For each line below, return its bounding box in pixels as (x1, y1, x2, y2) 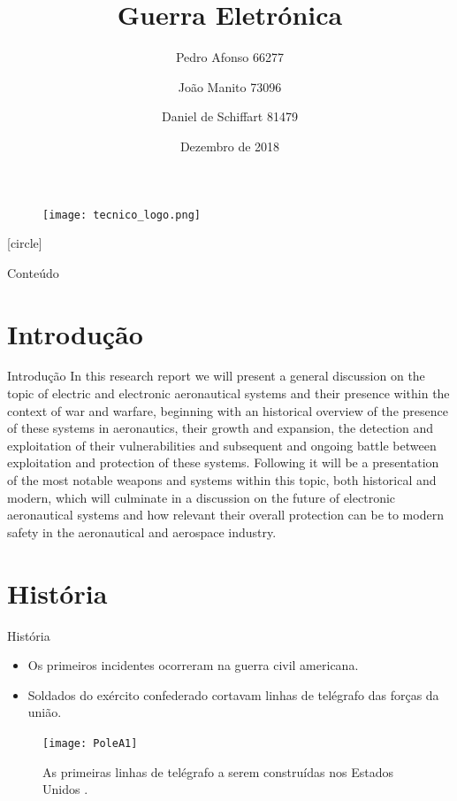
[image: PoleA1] (42, 736, 138, 750)
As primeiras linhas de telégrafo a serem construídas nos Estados (42, 762, 393, 781)
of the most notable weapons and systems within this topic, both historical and (7, 471, 437, 489)
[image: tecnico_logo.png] (42, 208, 201, 221)
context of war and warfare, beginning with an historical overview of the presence (7, 401, 448, 420)
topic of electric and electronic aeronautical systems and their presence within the (7, 384, 450, 403)
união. (27, 703, 62, 721)
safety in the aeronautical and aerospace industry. (7, 522, 277, 541)
